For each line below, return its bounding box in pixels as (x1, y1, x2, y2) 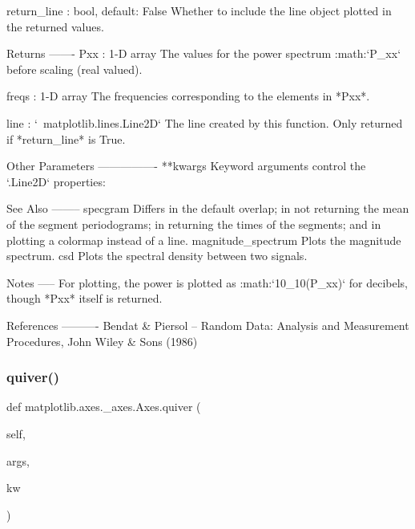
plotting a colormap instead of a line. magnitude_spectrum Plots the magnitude (6, 231, 401, 248)
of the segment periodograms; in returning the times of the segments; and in (6, 215, 381, 232)
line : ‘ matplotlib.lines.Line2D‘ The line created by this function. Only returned (6, 114, 403, 131)
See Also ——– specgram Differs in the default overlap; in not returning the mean (6, 200, 409, 217)
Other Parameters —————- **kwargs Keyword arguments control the (6, 157, 366, 174)
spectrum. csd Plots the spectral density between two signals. (6, 247, 308, 264)
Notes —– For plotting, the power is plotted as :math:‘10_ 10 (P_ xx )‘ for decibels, (6, 274, 408, 291)
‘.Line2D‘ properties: (6, 173, 106, 189)
